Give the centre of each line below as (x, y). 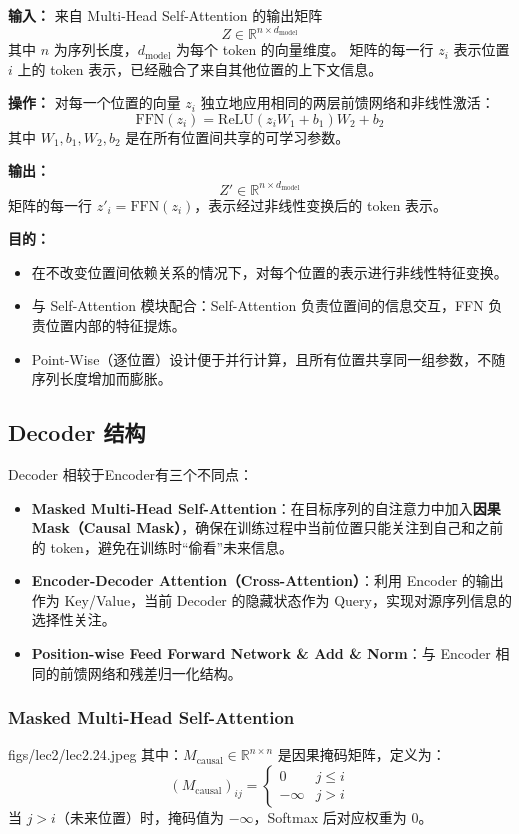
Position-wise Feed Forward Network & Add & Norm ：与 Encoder (261, 653)
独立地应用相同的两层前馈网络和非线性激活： (347, 102)
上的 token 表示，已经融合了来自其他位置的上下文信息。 (200, 68)
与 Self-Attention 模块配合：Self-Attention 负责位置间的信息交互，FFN (257, 305)
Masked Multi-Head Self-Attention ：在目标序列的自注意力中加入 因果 (266, 507)
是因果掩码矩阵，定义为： (361, 754)
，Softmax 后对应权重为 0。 (343, 817)
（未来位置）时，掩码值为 (139, 817)
